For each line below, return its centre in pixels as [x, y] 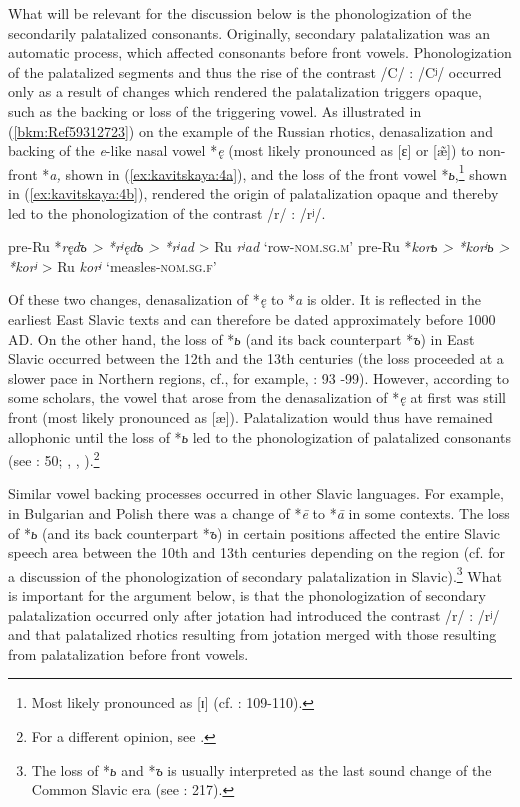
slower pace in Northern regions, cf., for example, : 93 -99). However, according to [258, 377]
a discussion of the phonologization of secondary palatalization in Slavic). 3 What [255, 574]
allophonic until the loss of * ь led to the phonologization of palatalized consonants [259, 436]
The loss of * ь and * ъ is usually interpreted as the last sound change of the [261, 769]
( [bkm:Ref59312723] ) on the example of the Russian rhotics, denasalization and [250, 130]
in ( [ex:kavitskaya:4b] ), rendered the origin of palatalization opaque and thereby [253, 193]
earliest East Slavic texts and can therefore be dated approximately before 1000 [252, 318]
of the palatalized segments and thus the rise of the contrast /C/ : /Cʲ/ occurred [255, 71]
